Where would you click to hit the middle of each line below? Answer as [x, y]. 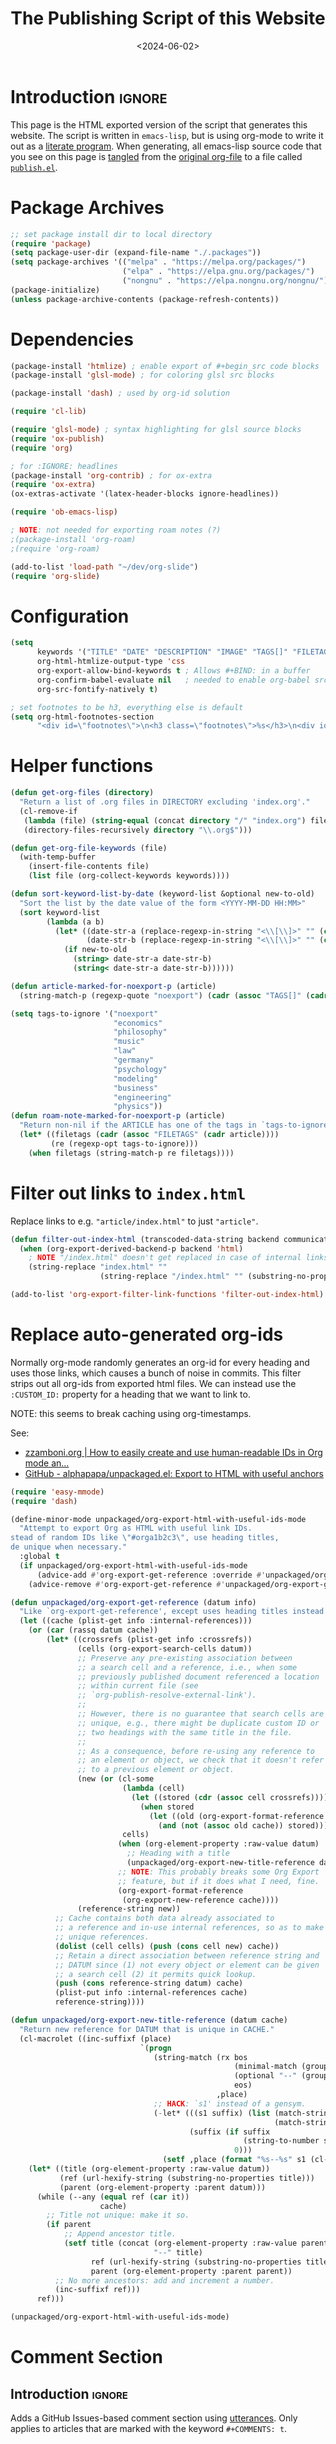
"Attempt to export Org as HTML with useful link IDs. [136, 1528]
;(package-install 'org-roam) [73, 539]
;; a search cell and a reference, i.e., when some [187, 1667]
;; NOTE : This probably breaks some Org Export [218, 1872]
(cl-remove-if [48, 811]
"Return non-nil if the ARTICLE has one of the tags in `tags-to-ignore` [176, 1125]
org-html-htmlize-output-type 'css [111, 662]
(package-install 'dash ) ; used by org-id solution [120, 393]
